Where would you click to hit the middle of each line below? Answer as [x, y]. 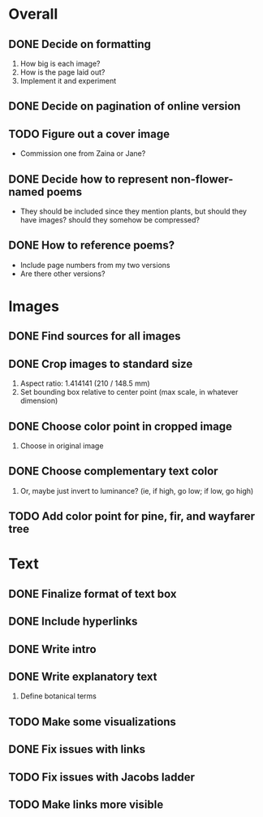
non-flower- [202, 179]
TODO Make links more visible [86, 804]
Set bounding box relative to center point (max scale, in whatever [129, 392]
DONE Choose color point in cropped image [121, 426]
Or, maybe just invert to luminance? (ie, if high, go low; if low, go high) [137, 491]
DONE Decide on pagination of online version [125, 106]
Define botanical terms [58, 696]
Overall [33, 14]
